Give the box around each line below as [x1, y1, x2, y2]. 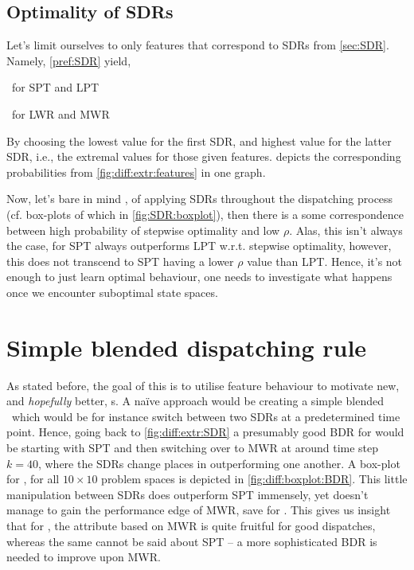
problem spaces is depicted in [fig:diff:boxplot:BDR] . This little [101, 470, 408, 487]
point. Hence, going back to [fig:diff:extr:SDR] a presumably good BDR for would [6, 424, 404, 440]
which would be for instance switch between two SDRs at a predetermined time [11, 408, 400, 424]
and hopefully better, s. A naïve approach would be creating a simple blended [6, 392, 384, 409]
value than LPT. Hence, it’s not [247, 252, 403, 269]
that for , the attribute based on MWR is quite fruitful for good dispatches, [6, 517, 376, 533]
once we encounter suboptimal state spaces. [6, 283, 218, 300]
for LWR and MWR [11, 105, 110, 122]
